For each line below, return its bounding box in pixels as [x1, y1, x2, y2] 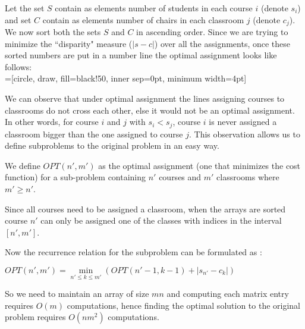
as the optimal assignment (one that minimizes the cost [98, 159, 301, 171]
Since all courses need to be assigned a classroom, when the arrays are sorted [5, 202, 286, 215]
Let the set [5, 2, 45, 14]
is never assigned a [209, 115, 277, 128]
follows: [5, 60, 32, 73]
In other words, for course [5, 115, 99, 128]
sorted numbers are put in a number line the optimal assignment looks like [5, 49, 277, 61]
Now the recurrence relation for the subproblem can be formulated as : [5, 246, 262, 258]
